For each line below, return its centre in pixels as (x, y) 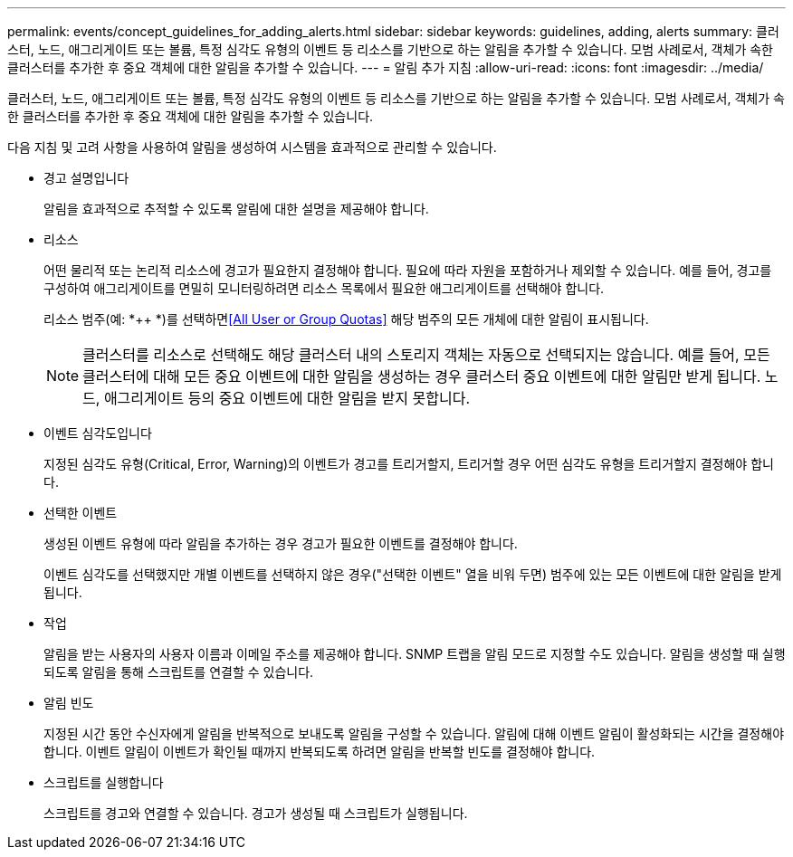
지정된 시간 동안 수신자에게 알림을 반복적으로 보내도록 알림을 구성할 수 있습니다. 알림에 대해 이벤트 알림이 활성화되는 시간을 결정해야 (414, 733)
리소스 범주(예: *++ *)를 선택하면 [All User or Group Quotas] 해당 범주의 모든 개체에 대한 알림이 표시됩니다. (346, 319)
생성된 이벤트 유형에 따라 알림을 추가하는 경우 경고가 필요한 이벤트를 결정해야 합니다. (281, 543)
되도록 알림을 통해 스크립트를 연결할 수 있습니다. (179, 672)
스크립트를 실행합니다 (104, 782)
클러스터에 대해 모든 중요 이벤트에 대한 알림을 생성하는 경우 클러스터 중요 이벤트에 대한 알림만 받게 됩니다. (422, 376)
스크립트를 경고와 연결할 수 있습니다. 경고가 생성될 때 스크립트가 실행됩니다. (256, 813)
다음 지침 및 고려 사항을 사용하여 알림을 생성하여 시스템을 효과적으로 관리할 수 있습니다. (252, 147)
